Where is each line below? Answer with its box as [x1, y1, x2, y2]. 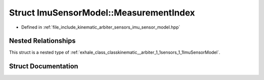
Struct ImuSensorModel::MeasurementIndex [9, 7, 195, 18]
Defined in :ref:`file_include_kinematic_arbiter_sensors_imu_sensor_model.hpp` [21, 24, 180, 30]
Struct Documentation [9, 62, 78, 70]
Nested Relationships [9, 37, 76, 45]
